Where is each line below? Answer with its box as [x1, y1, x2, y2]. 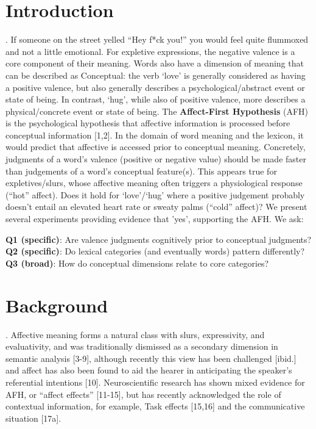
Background [5, 292, 108, 317]
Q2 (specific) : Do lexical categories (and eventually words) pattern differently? [5, 245, 305, 258]
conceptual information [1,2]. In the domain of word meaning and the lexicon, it [5, 128, 304, 141]
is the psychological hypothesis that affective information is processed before [5, 117, 290, 129]
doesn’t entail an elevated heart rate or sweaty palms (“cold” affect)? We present [5, 200, 307, 213]
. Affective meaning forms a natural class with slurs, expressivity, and [5, 328, 265, 341]
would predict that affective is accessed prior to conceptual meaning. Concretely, [5, 140, 306, 153]
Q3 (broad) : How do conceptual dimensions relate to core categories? [5, 256, 269, 269]
